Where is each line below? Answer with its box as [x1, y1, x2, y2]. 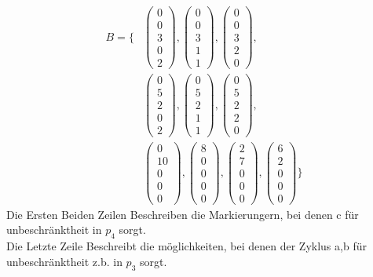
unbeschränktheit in [6, 221, 102, 238]
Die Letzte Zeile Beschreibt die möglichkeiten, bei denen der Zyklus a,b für [6, 238, 367, 254]
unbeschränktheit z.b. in [6, 253, 123, 269]
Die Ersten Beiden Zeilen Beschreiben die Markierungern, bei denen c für [6, 206, 359, 222]
